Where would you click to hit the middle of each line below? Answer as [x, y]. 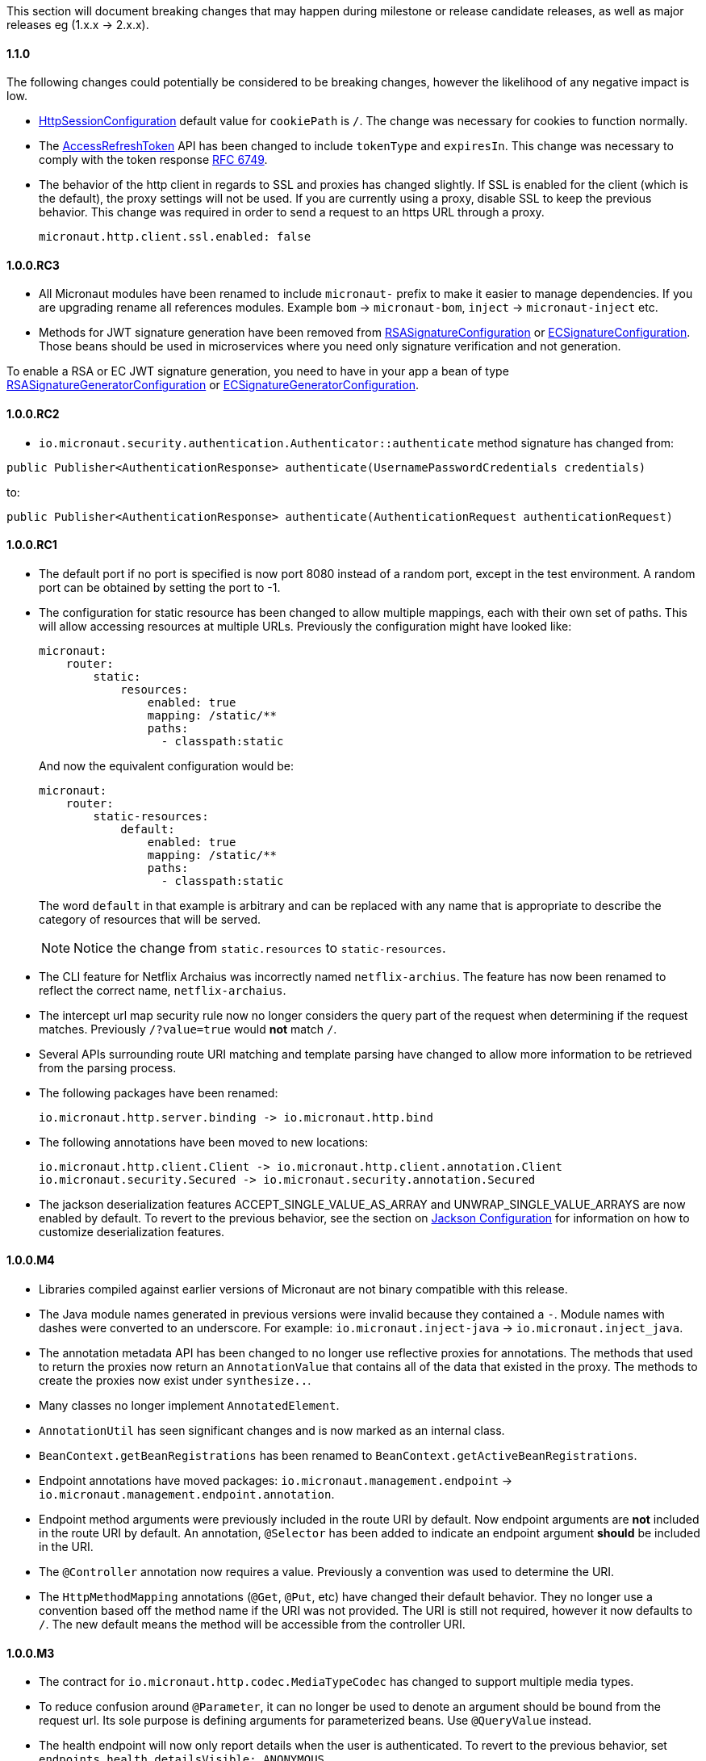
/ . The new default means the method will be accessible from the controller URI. [252, 1625]
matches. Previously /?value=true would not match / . [188, 1029]
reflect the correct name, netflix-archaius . [163, 990]
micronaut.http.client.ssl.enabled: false [175, 237]
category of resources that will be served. [150, 919]
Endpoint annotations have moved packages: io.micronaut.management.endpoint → [276, 1481]
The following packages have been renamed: [159, 1092]
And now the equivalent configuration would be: [166, 765]
